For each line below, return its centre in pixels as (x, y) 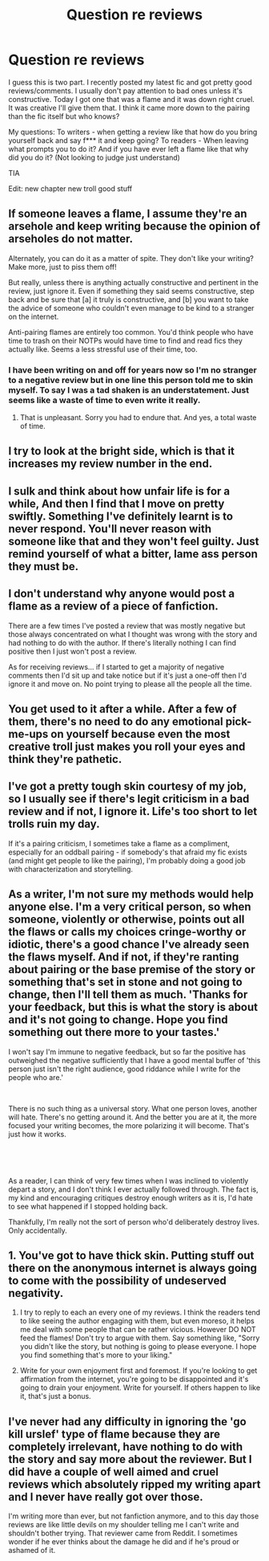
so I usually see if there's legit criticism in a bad (129, 799)
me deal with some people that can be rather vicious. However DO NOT (138, 1330)
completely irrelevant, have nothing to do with (125, 1447)
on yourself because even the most (141, 734)
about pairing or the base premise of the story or (132, 970)
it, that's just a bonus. (55, 1396)
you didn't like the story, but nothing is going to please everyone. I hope (138, 1347)
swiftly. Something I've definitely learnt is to (121, 516)
